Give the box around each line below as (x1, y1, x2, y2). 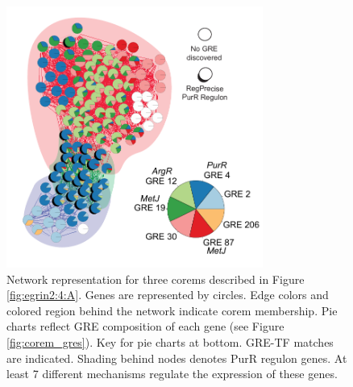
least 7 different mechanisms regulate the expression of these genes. (6, 365, 338, 382)
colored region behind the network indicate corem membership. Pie (6, 302, 338, 318)
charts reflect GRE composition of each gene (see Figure (6, 318, 284, 335)
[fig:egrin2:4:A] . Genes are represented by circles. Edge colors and (6, 286, 329, 303)
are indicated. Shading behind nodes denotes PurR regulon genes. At (6, 349, 347, 366)
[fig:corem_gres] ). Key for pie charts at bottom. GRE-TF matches (6, 333, 334, 350)
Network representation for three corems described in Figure (6, 270, 305, 287)
